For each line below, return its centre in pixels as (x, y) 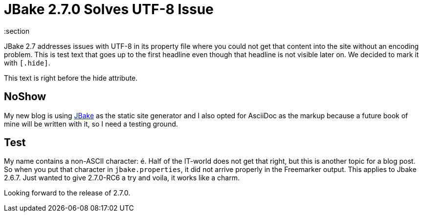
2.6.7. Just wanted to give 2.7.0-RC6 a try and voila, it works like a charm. (122, 178)
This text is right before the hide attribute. (71, 78)
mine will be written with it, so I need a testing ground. (91, 124)
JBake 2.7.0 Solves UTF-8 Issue (109, 9)
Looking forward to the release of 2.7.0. (67, 193)
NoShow (25, 97)
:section (17, 31)
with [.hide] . (27, 63)
